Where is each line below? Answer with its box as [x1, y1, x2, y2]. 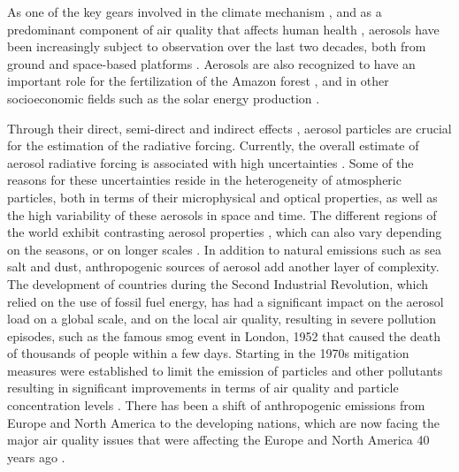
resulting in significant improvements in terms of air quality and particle [7, 378, 399, 397]
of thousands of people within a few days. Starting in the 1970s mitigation [7, 344, 409, 362]
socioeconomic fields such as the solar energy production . [7, 88, 320, 107]
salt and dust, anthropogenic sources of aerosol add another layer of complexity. [7, 257, 440, 276]
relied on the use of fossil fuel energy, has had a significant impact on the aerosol [7, 292, 444, 310]
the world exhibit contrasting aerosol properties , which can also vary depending [7, 223, 442, 241]
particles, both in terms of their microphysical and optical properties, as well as [7, 187, 438, 206]
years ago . [7, 447, 65, 466]
